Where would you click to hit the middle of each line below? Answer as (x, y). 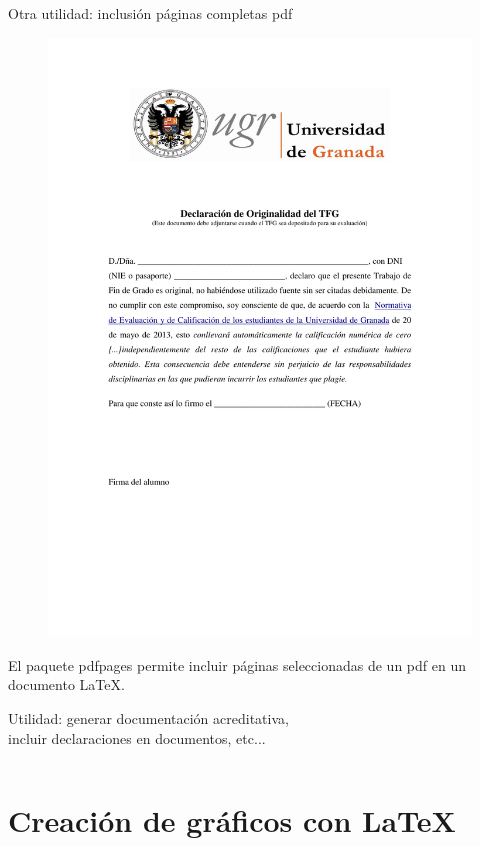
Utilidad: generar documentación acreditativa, (148, 718)
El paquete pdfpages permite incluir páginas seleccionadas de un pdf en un (237, 664)
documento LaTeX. (66, 684)
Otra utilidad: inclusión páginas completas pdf (150, 13)
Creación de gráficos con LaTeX (232, 820)
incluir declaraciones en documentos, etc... (137, 737)
